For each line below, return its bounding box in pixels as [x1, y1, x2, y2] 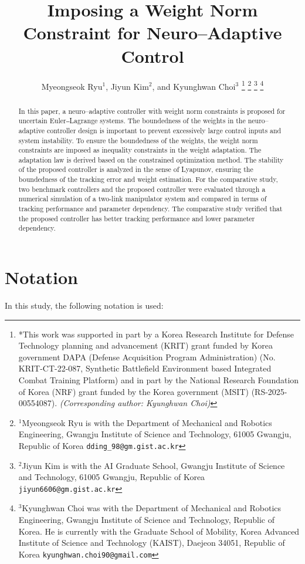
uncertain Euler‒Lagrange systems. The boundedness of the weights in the [18, 116, 246, 126]
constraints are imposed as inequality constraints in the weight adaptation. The [18, 145, 262, 155]
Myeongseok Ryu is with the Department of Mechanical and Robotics [22, 416, 272, 428]
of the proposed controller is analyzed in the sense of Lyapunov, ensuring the [18, 164, 253, 174]
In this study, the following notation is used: [5, 299, 164, 312]
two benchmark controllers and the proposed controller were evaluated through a [18, 184, 266, 194]
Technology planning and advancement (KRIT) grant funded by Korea [18, 339, 273, 352]
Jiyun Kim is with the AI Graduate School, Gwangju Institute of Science [22, 459, 285, 471]
